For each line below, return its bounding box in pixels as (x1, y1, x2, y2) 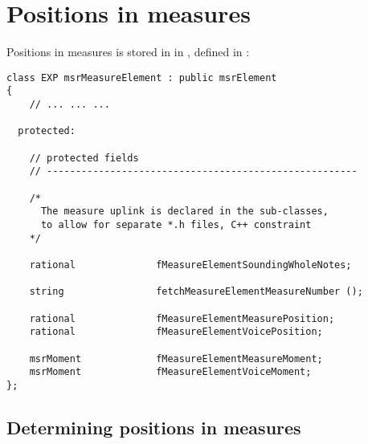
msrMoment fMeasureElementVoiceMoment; (29, 366, 312, 378)
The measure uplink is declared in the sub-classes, (40, 206, 329, 218)
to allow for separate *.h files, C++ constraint (40, 218, 312, 230)
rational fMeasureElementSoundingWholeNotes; (29, 259, 352, 271)
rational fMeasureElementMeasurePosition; (29, 312, 335, 324)
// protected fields (29, 152, 139, 164)
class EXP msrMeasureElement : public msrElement (6, 71, 277, 84)
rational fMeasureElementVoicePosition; (29, 326, 323, 338)
